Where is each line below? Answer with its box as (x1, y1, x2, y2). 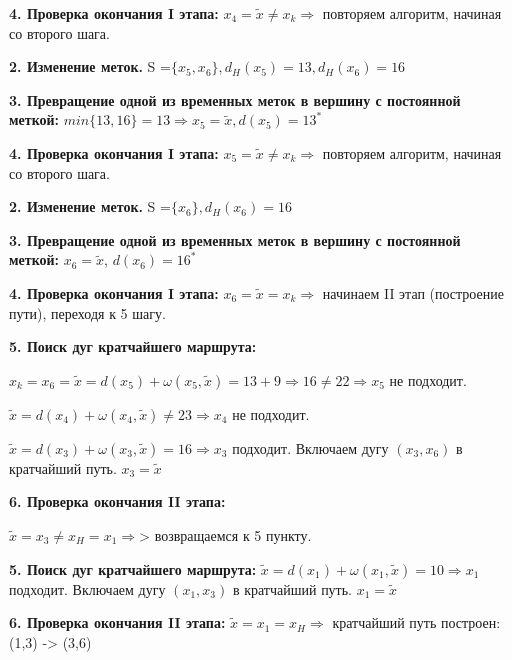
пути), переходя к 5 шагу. (9, 302, 166, 323)
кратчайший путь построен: (332, 612, 501, 633)
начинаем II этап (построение (322, 282, 504, 303)
